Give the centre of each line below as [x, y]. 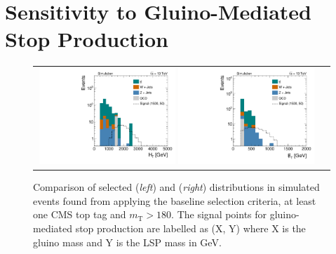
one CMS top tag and [80, 214]
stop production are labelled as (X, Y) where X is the [190, 228]
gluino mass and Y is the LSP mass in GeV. [127, 242]
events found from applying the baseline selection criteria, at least [175, 200]
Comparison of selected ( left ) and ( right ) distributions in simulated [176, 187]
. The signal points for [219, 214]
